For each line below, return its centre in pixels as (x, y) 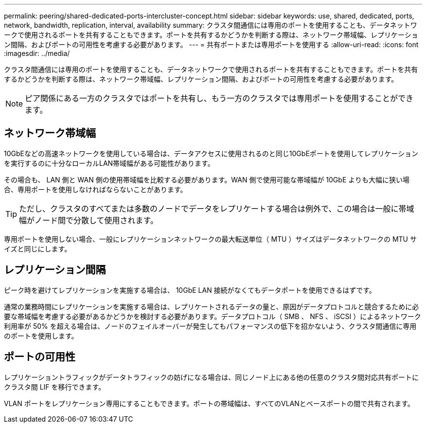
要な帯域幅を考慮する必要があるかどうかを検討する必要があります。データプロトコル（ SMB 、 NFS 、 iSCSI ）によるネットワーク (213, 316)
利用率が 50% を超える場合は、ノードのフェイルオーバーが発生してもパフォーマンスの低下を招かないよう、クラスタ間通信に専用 (210, 326)
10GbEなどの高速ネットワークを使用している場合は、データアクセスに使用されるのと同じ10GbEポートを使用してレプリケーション (211, 153)
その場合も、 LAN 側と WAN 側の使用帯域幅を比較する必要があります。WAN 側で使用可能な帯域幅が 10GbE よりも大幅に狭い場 (207, 179)
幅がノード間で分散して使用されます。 (89, 220)
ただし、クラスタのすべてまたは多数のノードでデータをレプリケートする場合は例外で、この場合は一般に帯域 (217, 208)
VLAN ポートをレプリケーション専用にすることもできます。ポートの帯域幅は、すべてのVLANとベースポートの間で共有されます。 (209, 403)
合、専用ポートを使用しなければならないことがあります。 (96, 189)
